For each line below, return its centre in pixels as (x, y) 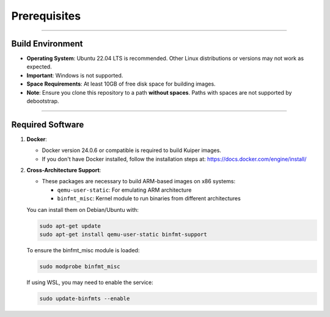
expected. (39, 67)
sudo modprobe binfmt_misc (80, 267)
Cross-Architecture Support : (64, 170)
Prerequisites (46, 16)
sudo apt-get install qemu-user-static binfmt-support (123, 235)
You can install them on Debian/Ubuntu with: (82, 210)
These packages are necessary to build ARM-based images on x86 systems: (139, 181)
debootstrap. (43, 101)
